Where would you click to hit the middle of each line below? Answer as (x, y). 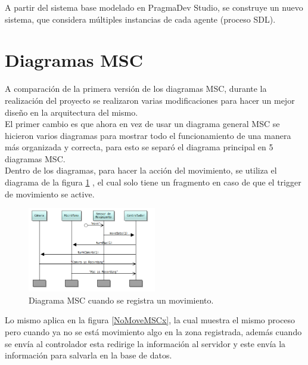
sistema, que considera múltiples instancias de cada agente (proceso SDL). (140, 19)
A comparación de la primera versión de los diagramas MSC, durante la (136, 89)
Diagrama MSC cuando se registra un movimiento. (121, 300)
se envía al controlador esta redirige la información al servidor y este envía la (145, 343)
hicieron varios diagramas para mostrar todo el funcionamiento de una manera (148, 135)
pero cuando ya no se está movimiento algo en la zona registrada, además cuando (153, 331)
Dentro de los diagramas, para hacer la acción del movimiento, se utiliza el (141, 170)
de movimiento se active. (50, 194)
